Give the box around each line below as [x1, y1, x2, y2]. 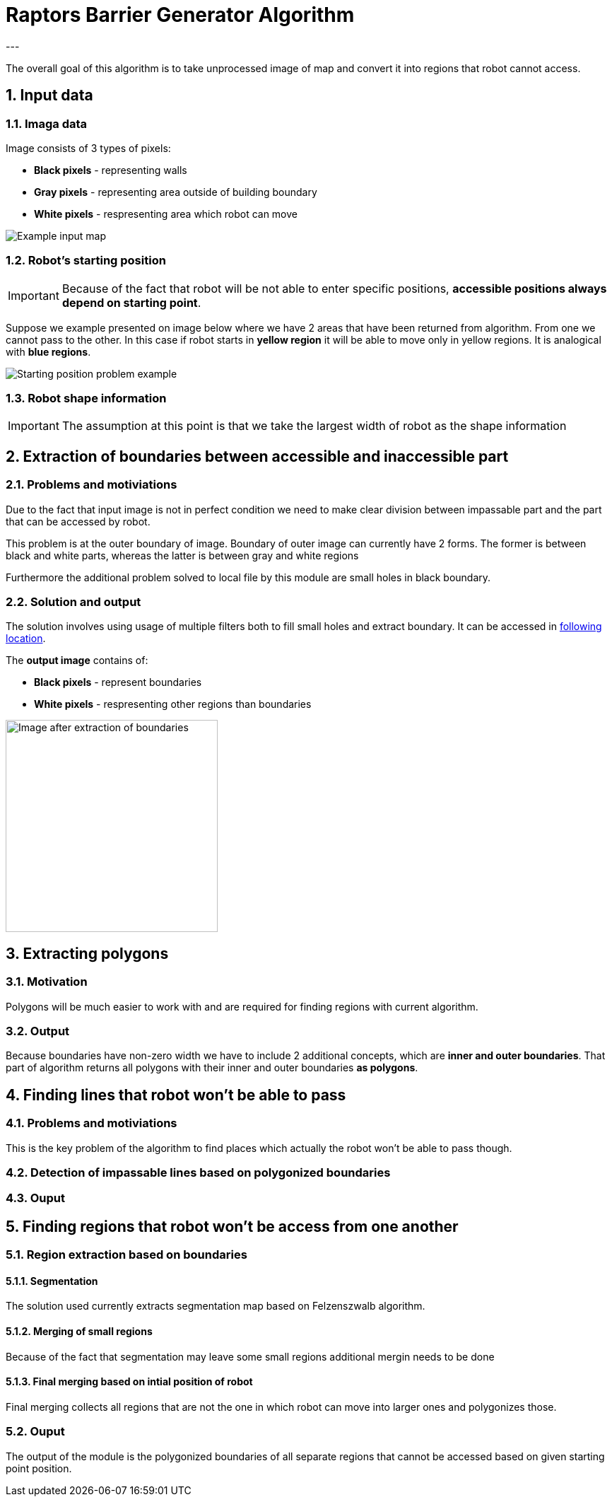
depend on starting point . [61, 295, 201, 310]
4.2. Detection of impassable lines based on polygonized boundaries [6, 1165, 391, 1180]
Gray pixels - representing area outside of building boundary [34, 185, 317, 198]
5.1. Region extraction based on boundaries [6, 1247, 247, 1262]
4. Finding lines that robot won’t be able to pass [6, 1085, 346, 1104]
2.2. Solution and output [6, 595, 141, 610]
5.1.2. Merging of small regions [6, 1325, 153, 1338]
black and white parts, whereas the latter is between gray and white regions [6, 549, 359, 561]
